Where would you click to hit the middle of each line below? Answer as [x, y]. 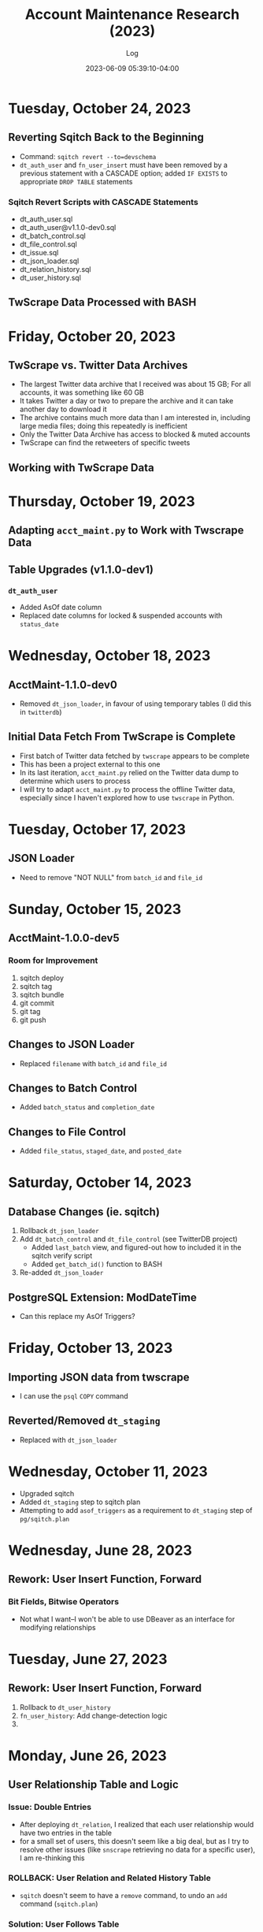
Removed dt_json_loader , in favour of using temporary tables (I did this [135, 704]
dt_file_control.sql [48, 244]
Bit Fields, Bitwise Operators [64, 1602]
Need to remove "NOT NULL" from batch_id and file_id [111, 877]
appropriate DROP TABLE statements [76, 181]
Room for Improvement [53, 960]
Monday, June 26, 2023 [87, 1756]
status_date [39, 625]
